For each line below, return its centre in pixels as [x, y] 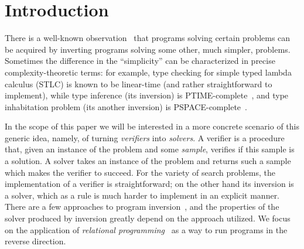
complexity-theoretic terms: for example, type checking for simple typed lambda [148, 72]
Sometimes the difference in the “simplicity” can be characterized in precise [140, 61]
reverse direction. [35, 241]
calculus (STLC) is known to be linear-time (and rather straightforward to [139, 83]
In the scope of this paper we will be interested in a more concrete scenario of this [152, 126]
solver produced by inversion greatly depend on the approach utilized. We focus [148, 218]
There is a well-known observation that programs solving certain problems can [148, 38]
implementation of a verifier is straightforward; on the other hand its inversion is [149, 184]
